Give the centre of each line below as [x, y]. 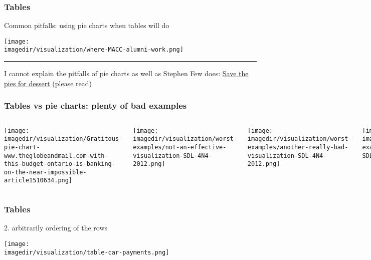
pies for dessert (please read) [48, 83]
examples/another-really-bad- [298, 147]
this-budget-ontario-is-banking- [60, 164]
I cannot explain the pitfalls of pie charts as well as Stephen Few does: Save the [126, 73]
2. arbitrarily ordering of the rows [56, 228]
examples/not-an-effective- [180, 147]
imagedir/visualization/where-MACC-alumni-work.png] [94, 50]
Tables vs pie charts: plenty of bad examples [96, 105]
